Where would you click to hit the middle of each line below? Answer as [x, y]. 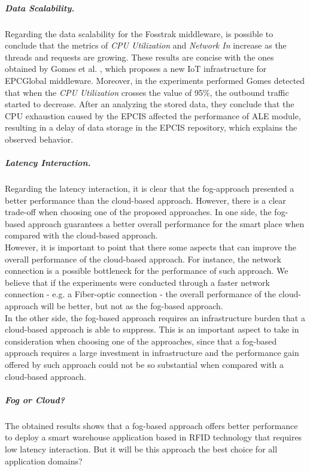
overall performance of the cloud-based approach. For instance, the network [143, 259]
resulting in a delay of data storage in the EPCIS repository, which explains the [151, 127]
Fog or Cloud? [35, 399]
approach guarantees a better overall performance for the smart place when [166, 223]
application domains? [44, 461]
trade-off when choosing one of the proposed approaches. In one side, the [138, 212]
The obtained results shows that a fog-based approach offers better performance [151, 425]
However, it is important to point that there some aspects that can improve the [151, 247]
